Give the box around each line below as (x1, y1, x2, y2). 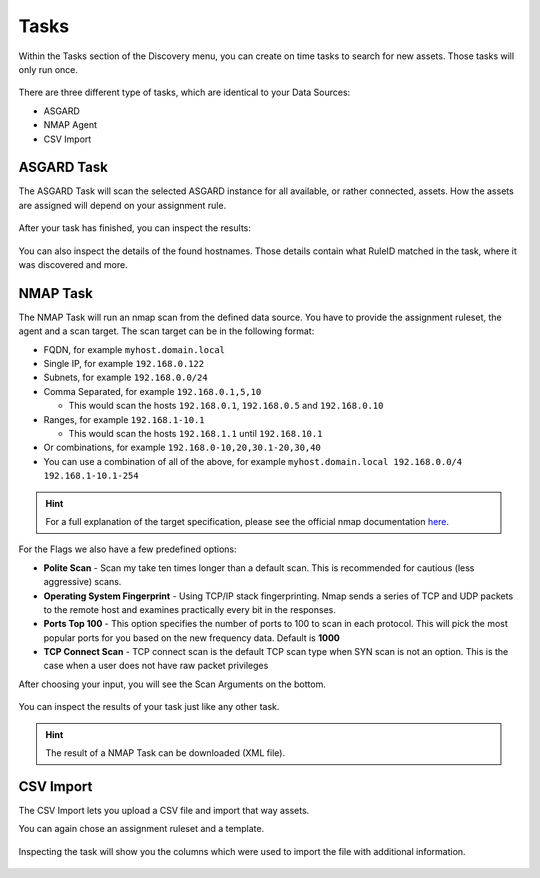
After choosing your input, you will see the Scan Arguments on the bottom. (18, 678, 327, 690)
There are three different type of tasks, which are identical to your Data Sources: (18, 86, 351, 99)
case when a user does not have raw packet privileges (43, 660, 269, 672)
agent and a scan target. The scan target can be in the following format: (18, 325, 315, 337)
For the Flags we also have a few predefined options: (18, 543, 237, 555)
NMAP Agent (43, 119, 97, 131)
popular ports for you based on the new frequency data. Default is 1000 (43, 631, 340, 644)
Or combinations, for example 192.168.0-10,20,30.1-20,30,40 (43, 441, 322, 454)
